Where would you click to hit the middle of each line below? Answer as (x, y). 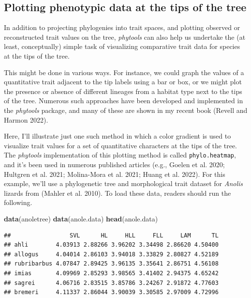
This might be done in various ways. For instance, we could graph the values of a (124, 72)
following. (18, 202)
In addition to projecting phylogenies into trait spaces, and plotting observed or (122, 27)
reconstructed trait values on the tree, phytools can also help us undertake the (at (125, 37)
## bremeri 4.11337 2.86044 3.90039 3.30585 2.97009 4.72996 (111, 292)
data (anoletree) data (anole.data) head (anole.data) (81, 218)
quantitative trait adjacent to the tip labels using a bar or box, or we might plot (123, 82)
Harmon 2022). (26, 119)
